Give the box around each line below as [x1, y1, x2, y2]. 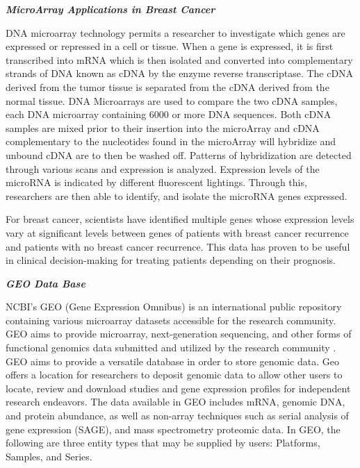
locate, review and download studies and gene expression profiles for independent [6, 381, 351, 395]
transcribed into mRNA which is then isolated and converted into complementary [6, 52, 353, 67]
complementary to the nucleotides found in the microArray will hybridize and [6, 134, 336, 149]
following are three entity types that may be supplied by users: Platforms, [6, 435, 320, 450]
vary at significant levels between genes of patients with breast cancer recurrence [6, 225, 349, 240]
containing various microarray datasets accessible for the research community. [6, 312, 336, 327]
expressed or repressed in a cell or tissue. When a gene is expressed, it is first [6, 39, 334, 53]
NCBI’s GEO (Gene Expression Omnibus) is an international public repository [6, 299, 342, 314]
